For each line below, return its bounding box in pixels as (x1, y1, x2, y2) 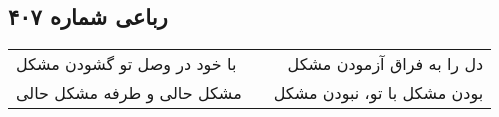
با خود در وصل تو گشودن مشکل (16, 52, 237, 76)
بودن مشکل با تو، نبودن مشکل (273, 81, 484, 105)
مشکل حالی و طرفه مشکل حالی (16, 81, 242, 105)
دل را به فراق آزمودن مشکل (287, 52, 484, 76)
